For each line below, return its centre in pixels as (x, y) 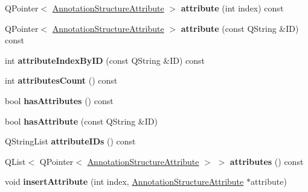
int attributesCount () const (61, 80)
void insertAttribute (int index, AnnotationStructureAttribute (124, 181)
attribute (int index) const (232, 8)
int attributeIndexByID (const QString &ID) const (105, 60)
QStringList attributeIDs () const (70, 141)
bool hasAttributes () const (59, 100)
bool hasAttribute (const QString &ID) (81, 121)
